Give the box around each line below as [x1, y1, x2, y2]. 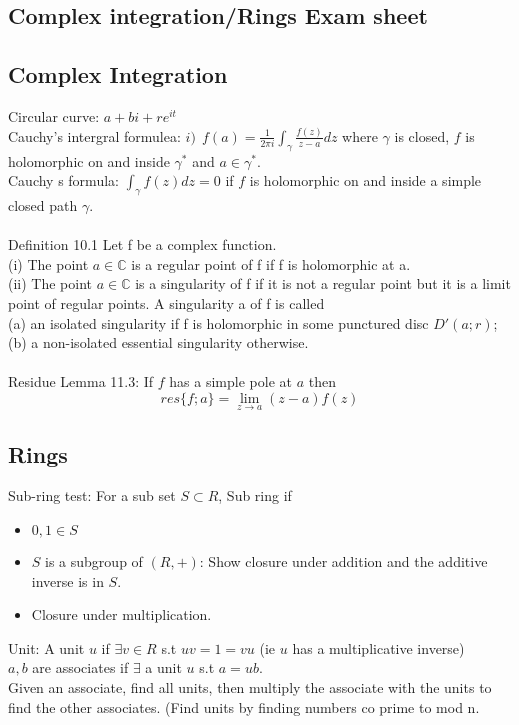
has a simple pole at [169, 371, 292, 392]
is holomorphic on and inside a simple [249, 170, 482, 191]
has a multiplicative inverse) [292, 637, 465, 658]
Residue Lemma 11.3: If [8, 371, 154, 392]
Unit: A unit [8, 637, 85, 658]
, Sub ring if [218, 485, 292, 506]
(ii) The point [8, 273, 93, 294]
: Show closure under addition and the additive [199, 551, 488, 572]
